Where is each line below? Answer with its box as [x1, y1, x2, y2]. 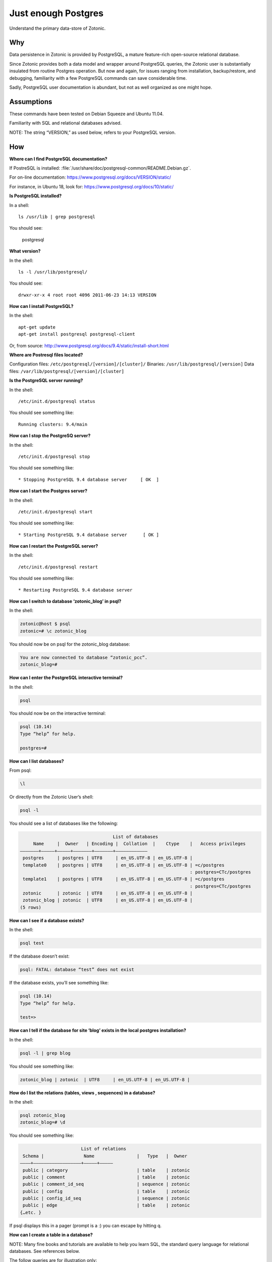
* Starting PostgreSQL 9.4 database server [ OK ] [18, 532, 159, 538]
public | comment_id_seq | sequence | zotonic [23, 1181, 190, 1187]
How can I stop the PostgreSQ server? [9, 433, 91, 439]
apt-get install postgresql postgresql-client [18, 331, 135, 337]
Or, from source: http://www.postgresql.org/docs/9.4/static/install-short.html [9, 342, 169, 348]
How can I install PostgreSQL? [9, 303, 74, 309]
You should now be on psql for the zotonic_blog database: [9, 641, 130, 647]
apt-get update [18, 324, 56, 330]
